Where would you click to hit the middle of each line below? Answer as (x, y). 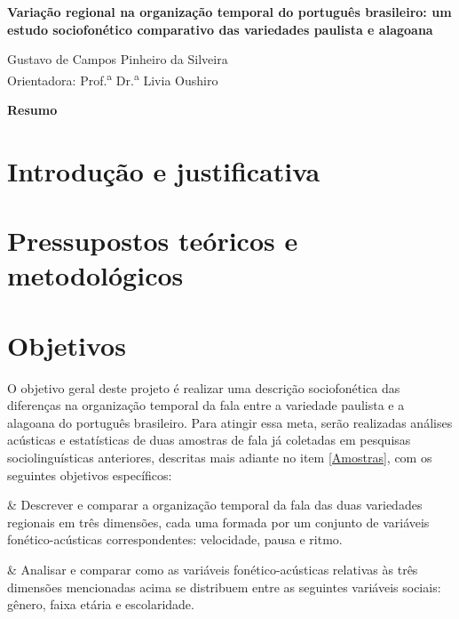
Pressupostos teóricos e (153, 241)
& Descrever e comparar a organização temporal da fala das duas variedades (215, 505)
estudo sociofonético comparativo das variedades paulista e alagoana (220, 29)
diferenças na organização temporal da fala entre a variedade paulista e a (206, 405)
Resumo (32, 110)
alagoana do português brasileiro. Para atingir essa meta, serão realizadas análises (230, 422)
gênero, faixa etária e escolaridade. (101, 604)
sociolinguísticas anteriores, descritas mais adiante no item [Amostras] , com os (220, 458)
